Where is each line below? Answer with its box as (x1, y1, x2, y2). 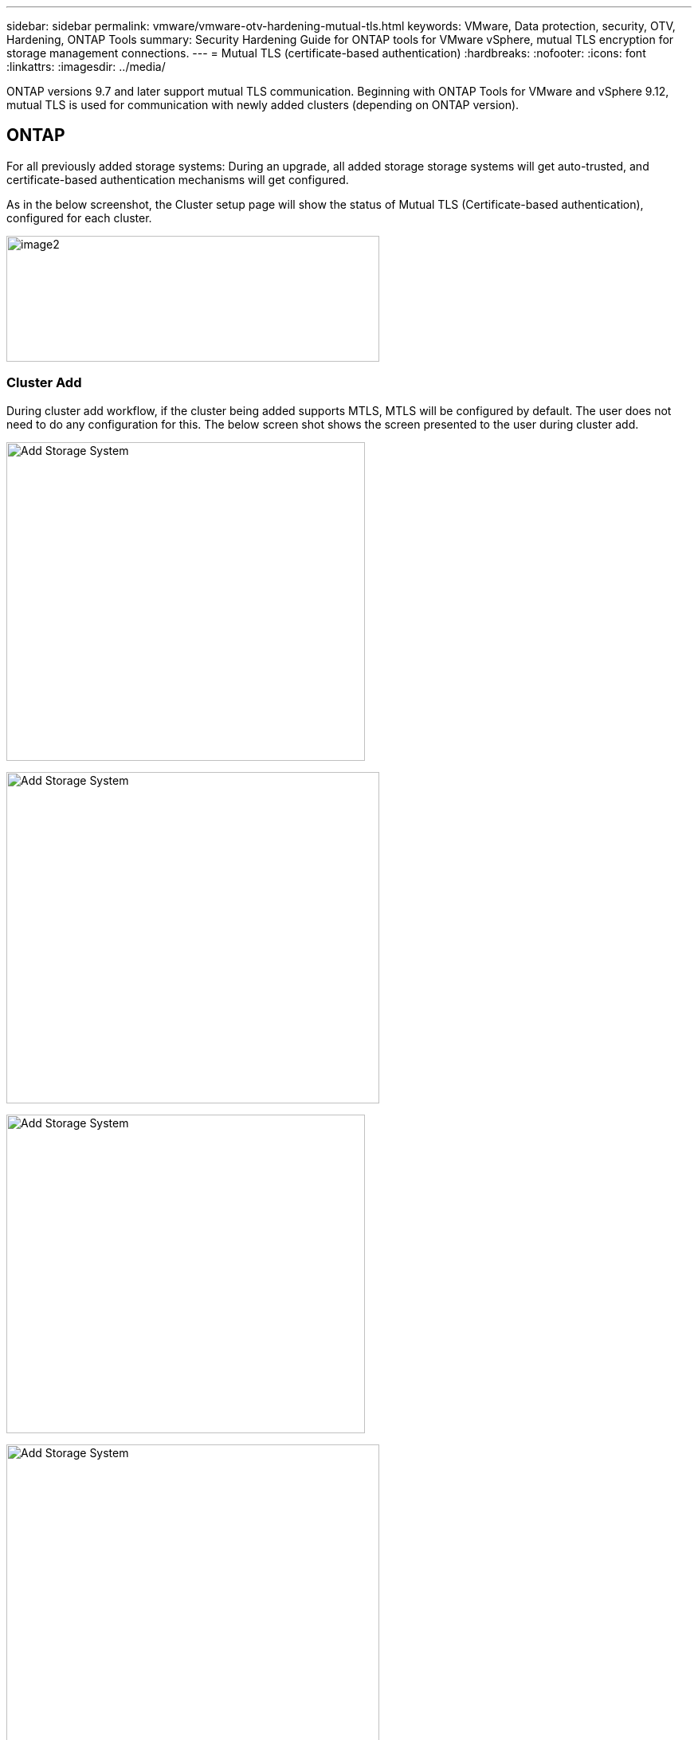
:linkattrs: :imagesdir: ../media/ (6, 60, 166, 73)
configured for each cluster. (6, 210, 152, 225)
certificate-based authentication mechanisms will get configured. (6, 172, 349, 186)
